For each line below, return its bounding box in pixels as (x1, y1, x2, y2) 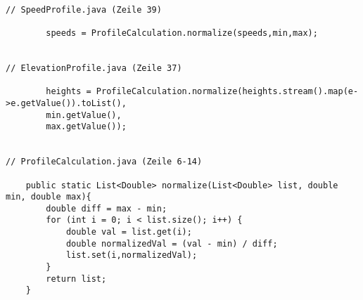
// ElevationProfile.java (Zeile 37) (6, 63, 182, 73)
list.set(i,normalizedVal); (65, 250, 198, 261)
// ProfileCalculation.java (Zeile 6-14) (6, 157, 203, 167)
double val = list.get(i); (65, 227, 192, 237)
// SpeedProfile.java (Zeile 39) (6, 4, 162, 15)
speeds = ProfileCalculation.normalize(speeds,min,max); (46, 27, 318, 38)
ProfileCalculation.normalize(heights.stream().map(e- (96, 86, 359, 97)
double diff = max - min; (46, 203, 167, 214)
